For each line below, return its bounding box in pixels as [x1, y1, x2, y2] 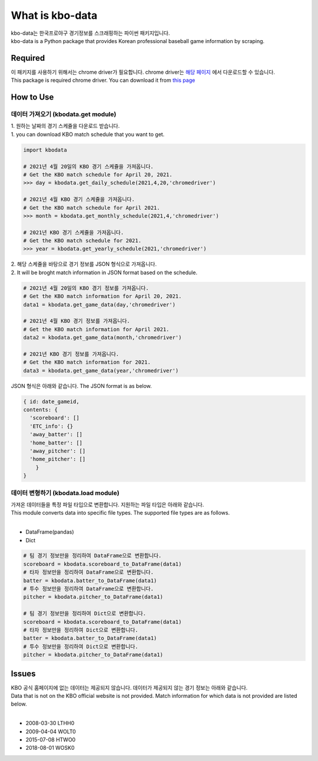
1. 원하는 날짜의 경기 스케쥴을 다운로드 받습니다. [11, 123, 120, 130]
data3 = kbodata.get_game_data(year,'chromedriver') [23, 367, 179, 374]
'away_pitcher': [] [29, 448, 86, 454]
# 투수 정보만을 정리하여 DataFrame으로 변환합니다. [23, 585, 154, 592]
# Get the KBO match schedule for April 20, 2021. [23, 171, 173, 178]
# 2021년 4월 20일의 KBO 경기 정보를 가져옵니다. [23, 285, 150, 291]
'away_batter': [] [29, 431, 82, 438]
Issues [11, 668, 36, 678]
